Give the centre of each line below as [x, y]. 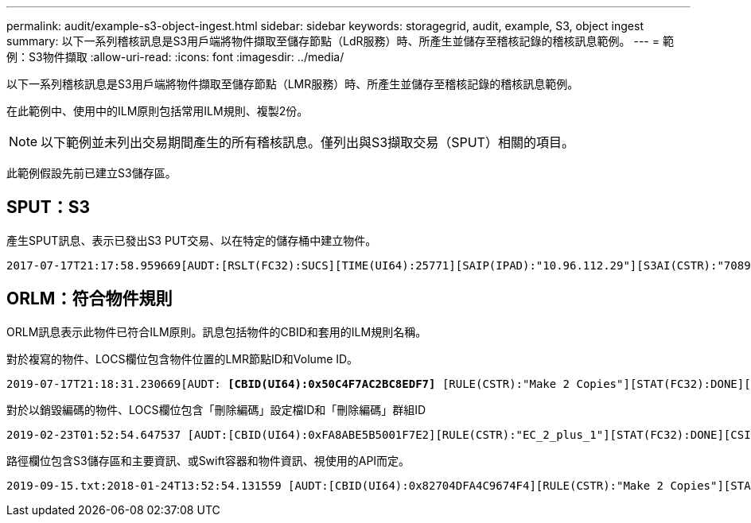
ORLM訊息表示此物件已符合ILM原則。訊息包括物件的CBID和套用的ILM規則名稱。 [217, 331]
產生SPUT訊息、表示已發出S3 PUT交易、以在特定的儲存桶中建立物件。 [192, 240]
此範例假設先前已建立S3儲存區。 [91, 173]
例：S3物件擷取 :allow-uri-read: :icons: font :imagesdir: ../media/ [175, 57]
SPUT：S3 [49, 207]
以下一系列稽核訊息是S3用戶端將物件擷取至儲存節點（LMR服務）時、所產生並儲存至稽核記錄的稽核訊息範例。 [293, 84]
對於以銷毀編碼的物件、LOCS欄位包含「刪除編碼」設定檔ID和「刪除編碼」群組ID [216, 409]
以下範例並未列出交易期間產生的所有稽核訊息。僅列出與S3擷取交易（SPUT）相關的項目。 [307, 142]
